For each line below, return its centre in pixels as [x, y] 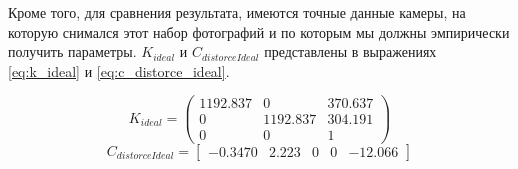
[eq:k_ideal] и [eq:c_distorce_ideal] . [119, 70]
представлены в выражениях [350, 51]
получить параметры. [72, 51]
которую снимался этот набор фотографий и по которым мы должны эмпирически [259, 31]
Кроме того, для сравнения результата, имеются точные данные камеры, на [237, 12]
